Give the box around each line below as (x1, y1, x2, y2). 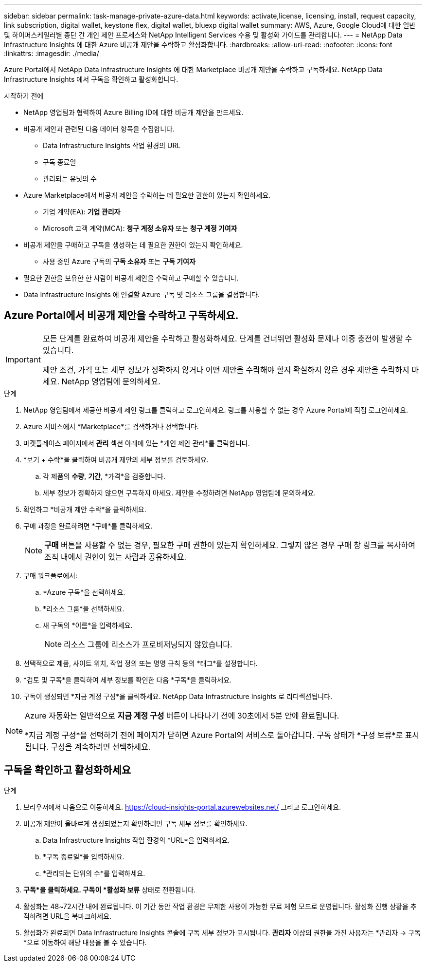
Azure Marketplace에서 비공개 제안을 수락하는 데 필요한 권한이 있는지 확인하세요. (23, 191, 271, 199)
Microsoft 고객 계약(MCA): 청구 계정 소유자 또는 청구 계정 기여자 (43, 224, 237, 232)
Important (5, 354, 41, 364)
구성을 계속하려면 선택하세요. (51, 741, 151, 752)
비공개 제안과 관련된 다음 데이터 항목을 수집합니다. (23, 125, 175, 133)
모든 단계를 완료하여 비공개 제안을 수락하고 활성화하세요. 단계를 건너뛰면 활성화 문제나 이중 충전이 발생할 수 (42, 333, 412, 343)
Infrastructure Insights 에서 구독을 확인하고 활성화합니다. (4, 75, 178, 83)
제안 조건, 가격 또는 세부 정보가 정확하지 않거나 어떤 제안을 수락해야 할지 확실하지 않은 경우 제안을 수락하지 (42, 364, 409, 375)
